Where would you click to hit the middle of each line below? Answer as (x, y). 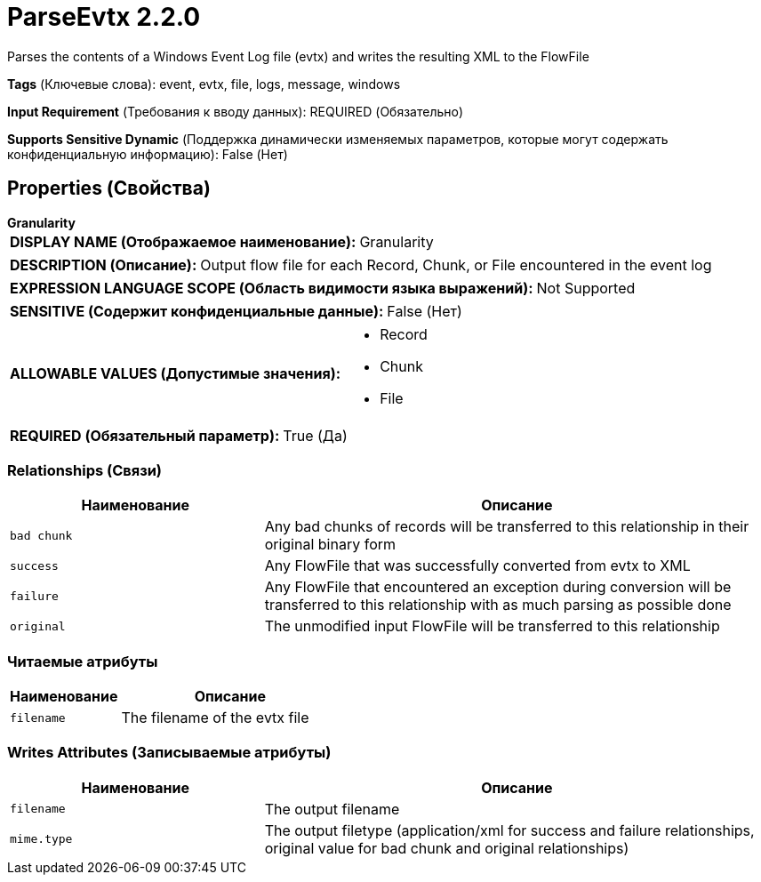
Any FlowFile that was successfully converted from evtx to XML (477, 566)
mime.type (41, 839)
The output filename (332, 809)
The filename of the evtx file (215, 718)
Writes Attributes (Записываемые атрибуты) (169, 753)
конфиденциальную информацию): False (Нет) (148, 154)
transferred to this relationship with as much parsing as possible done (498, 605)
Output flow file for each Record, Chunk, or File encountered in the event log (456, 265)
